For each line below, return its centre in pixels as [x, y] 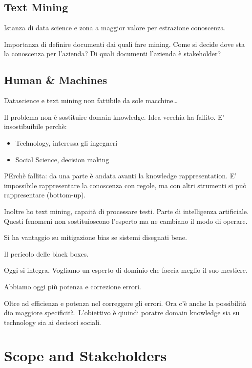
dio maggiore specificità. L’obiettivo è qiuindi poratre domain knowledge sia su [122, 313]
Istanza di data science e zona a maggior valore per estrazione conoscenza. [115, 28]
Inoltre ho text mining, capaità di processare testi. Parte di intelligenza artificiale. [126, 211]
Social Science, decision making [62, 159]
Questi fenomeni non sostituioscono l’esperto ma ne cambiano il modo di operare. [126, 221]
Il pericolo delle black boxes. [46, 253]
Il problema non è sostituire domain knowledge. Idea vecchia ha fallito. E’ [114, 117]
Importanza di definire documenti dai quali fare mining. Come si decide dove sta [124, 44]
